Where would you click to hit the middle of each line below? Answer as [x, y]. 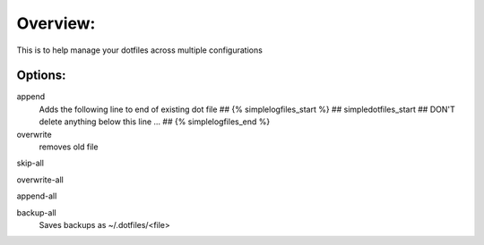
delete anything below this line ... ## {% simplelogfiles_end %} [155, 122]
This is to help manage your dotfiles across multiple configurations [140, 50]
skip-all [30, 163]
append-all [37, 196]
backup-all [37, 212]
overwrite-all [40, 180]
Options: [41, 76]
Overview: [56, 23]
